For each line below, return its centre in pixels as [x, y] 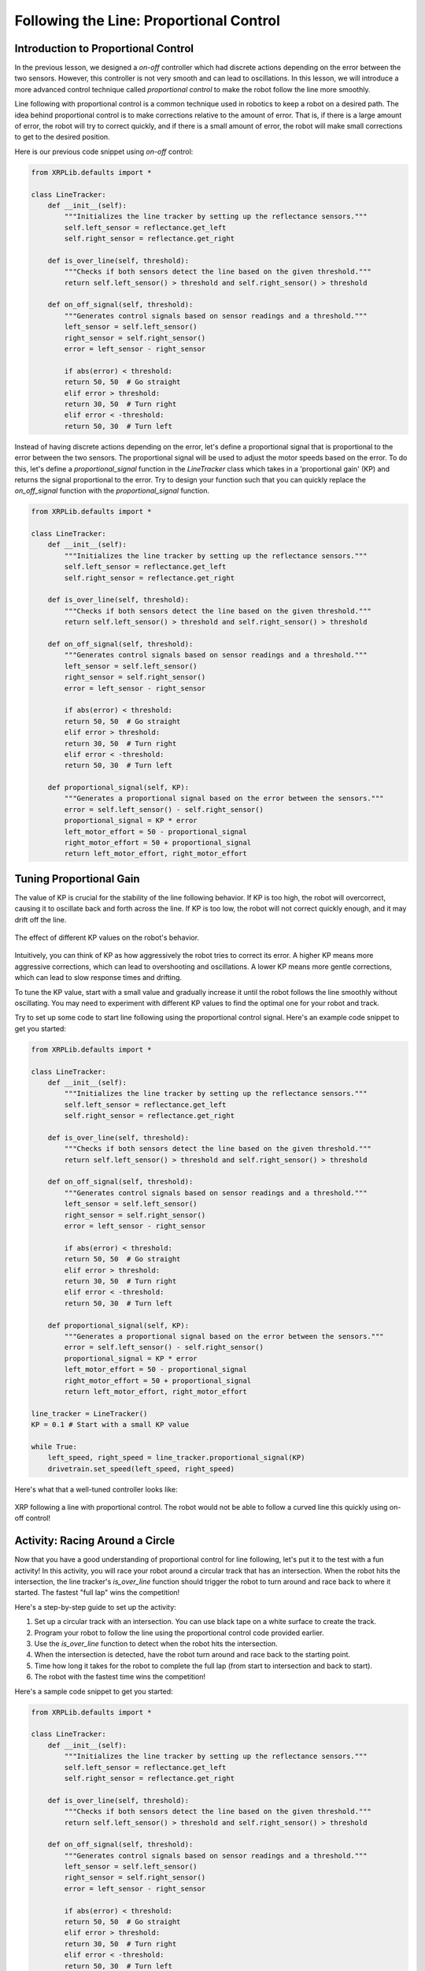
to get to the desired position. [62, 137]
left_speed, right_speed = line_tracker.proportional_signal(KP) [176, 1458]
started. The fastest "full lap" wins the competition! [97, 1593]
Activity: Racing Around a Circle [95, 1541]
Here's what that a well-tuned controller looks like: [96, 1489]
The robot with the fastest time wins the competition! [120, 1677]
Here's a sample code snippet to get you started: [94, 1691]
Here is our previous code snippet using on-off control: [104, 151]
